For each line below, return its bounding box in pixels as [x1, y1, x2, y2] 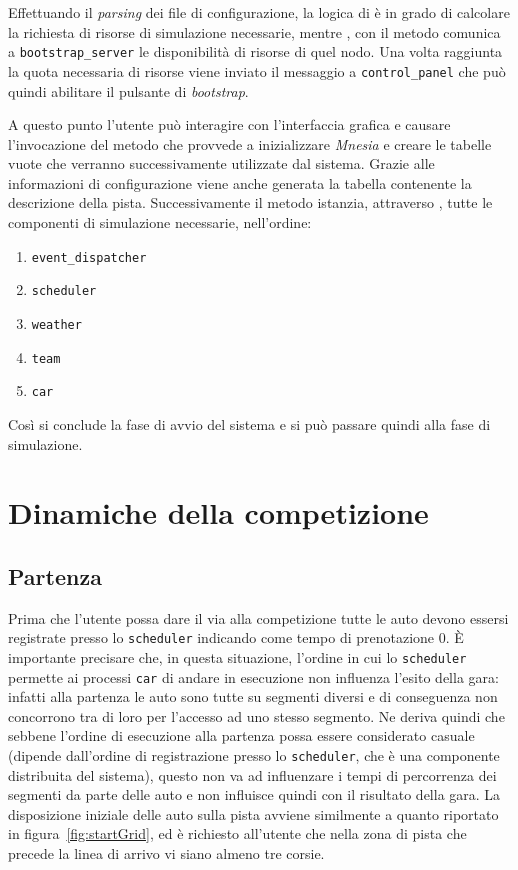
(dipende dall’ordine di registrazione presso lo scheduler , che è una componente [8, 745, 500, 766]
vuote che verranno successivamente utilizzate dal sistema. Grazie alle [8, 153, 435, 174]
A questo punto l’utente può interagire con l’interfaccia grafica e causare [8, 114, 451, 135]
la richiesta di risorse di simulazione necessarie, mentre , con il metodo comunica [8, 21, 501, 42]
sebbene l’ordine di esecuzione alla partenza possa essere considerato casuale [8, 725, 475, 746]
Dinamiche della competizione [8, 492, 429, 533]
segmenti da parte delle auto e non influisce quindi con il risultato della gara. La [8, 784, 501, 805]
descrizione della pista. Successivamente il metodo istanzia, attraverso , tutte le [8, 192, 493, 213]
